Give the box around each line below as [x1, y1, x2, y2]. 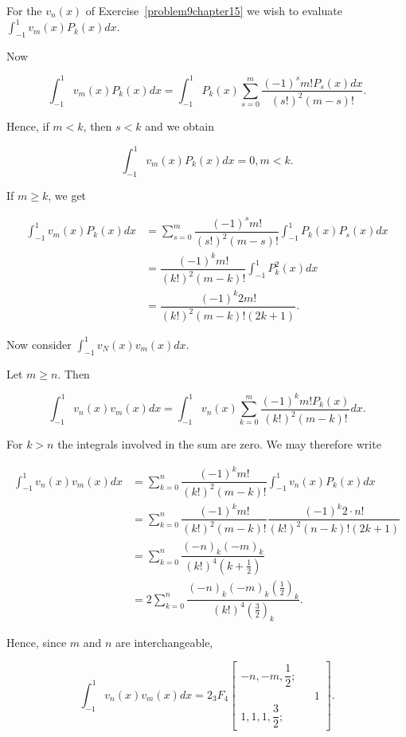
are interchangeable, [115, 633, 213, 650]
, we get [48, 186, 87, 203]
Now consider [6, 335, 72, 352]
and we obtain [145, 117, 214, 134]
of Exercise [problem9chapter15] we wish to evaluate [85, 2, 342, 18]
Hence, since [6, 633, 67, 650]
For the [6, 2, 42, 18]
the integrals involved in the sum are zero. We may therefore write [57, 436, 381, 453]
